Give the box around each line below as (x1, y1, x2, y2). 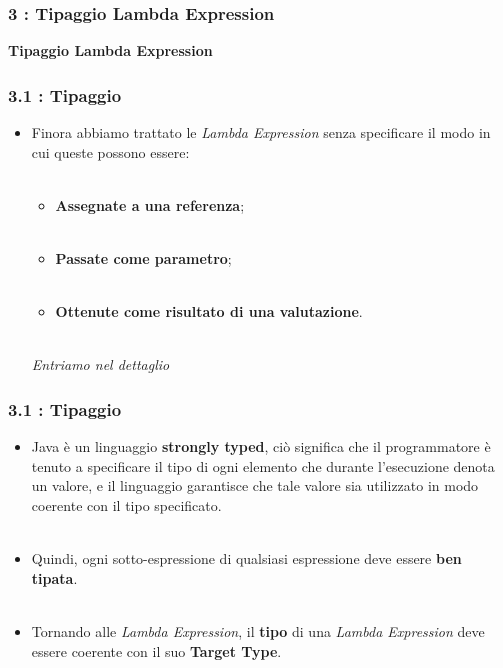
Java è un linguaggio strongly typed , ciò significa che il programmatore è (31, 436, 491, 457)
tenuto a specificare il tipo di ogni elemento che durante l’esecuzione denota (31, 455, 495, 476)
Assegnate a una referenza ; (55, 194, 245, 215)
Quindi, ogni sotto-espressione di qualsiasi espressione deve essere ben (31, 548, 462, 569)
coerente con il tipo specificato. (31, 494, 222, 515)
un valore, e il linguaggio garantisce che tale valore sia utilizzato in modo (31, 475, 479, 496)
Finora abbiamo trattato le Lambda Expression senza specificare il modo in (31, 122, 491, 143)
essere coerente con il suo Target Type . (31, 640, 282, 661)
